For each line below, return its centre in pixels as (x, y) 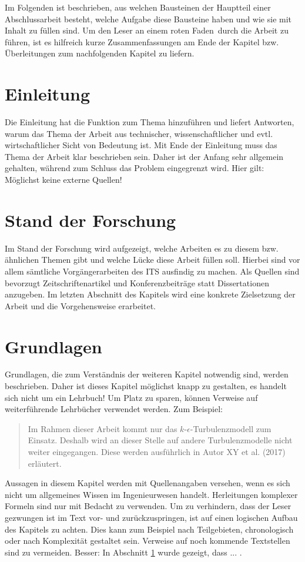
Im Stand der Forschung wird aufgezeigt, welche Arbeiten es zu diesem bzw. (142, 248)
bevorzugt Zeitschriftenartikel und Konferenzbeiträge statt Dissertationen (137, 282)
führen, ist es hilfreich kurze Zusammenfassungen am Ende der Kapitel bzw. (142, 41)
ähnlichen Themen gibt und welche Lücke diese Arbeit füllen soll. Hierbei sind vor (152, 260)
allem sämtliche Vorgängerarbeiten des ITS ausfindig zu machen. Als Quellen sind (152, 271)
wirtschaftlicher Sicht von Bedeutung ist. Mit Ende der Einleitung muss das (141, 145)
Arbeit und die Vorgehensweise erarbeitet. (80, 305)
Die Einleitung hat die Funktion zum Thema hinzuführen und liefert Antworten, (150, 122)
